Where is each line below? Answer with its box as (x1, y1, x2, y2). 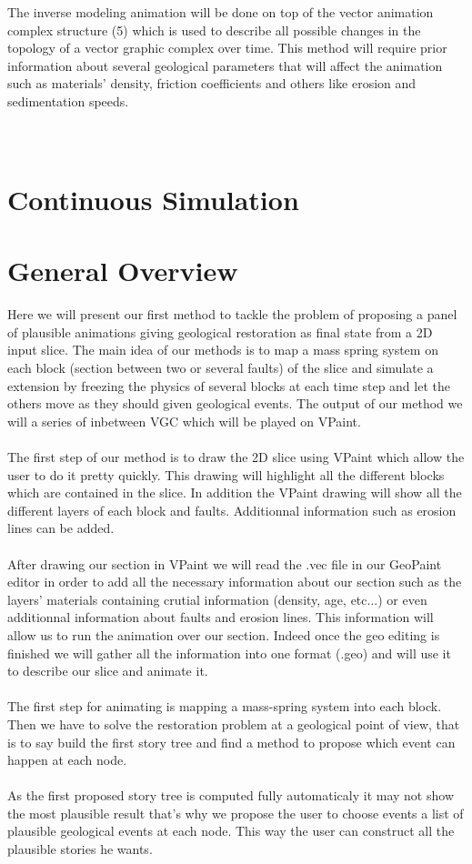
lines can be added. (7, 518, 115, 537)
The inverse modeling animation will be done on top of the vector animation (7, 3, 434, 21)
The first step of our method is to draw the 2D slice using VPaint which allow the (7, 447, 465, 466)
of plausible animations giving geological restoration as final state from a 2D (7, 322, 433, 341)
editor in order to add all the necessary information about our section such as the (7, 572, 462, 591)
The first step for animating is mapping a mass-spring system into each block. (7, 697, 442, 716)
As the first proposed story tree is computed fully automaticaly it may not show (7, 786, 454, 805)
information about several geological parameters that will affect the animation (7, 55, 443, 75)
